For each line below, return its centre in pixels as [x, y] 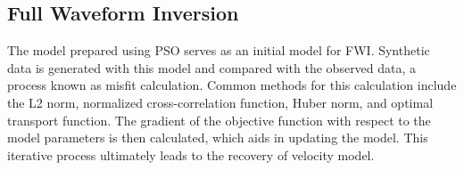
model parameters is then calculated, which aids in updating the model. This [218, 138]
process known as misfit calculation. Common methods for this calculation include [232, 85]
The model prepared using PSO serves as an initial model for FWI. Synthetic [219, 50]
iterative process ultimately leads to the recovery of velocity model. [191, 154]
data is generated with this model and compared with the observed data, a [212, 67]
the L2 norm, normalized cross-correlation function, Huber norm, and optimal [220, 102]
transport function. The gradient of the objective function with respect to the [219, 120]
